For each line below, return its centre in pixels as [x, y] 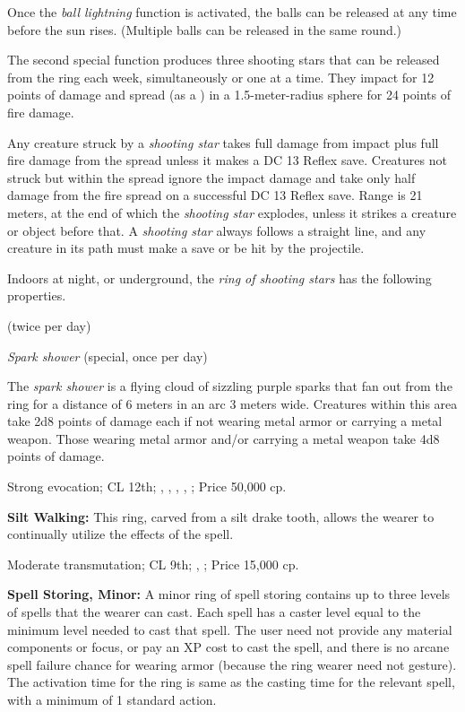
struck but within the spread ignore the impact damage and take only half [211, 177]
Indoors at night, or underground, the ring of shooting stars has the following [220, 278]
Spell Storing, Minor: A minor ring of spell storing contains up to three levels [229, 594]
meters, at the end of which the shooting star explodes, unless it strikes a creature [232, 212]
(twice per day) [49, 325]
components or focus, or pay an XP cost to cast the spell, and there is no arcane [228, 647]
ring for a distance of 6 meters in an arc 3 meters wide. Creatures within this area [232, 403]
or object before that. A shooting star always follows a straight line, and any [217, 230]
